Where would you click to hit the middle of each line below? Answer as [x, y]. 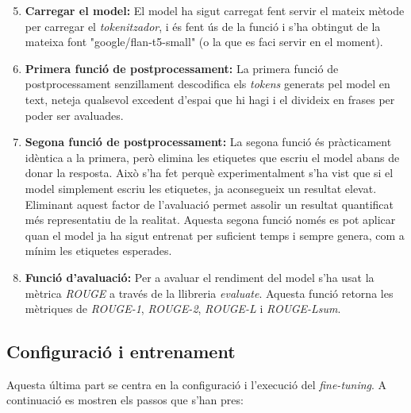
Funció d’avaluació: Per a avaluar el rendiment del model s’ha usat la [200, 277]
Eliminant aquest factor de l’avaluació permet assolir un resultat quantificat [209, 204]
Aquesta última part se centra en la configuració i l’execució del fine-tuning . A [197, 384]
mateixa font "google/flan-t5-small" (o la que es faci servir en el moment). [204, 42]
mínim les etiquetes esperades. [98, 251]
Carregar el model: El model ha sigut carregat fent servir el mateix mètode [215, 10]
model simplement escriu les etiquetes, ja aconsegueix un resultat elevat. [201, 188]
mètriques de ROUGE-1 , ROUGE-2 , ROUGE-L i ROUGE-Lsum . [183, 309]
